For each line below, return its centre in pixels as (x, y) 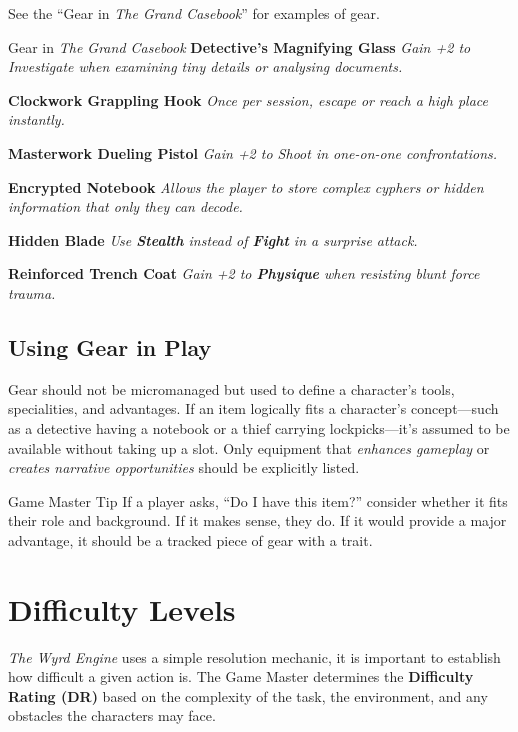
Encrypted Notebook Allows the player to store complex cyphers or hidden (246, 186)
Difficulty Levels (122, 608)
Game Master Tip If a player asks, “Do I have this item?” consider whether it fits (258, 500)
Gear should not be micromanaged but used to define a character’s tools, (231, 388)
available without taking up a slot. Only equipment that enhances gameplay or (249, 447)
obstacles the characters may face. (112, 715)
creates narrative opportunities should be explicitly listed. (184, 467)
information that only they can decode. (125, 206)
